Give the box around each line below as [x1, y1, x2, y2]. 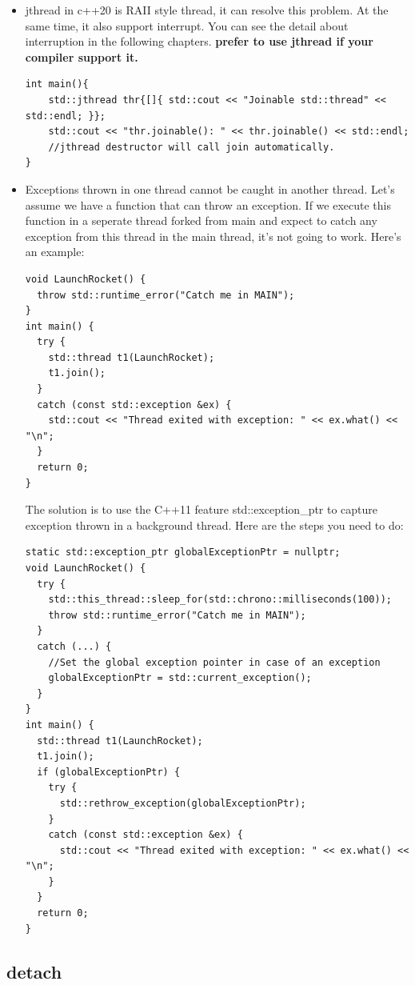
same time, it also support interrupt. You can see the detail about [25, 17, 349, 34]
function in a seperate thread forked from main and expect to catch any [25, 212, 377, 229]
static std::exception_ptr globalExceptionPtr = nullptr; [25, 547, 341, 559]
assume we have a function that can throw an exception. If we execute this [25, 196, 391, 213]
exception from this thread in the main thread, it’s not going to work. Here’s [25, 227, 401, 244]
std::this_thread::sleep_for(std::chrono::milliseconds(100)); [48, 594, 392, 606]
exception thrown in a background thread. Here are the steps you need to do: [25, 516, 404, 533]
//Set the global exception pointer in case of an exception [48, 656, 381, 668]
